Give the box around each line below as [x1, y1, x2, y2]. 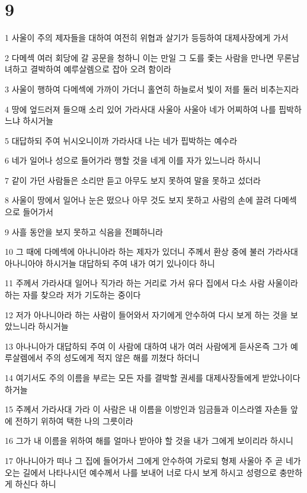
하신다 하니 [15, 478, 56, 490]
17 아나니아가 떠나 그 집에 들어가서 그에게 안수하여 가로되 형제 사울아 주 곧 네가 [5, 454, 301, 466]
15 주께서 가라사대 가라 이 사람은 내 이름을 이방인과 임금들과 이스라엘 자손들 [5, 403, 288, 415]
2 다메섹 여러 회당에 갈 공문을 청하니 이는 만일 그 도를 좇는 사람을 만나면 [5, 51, 274, 63]
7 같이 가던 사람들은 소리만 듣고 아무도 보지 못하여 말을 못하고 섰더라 [5, 174, 261, 186]
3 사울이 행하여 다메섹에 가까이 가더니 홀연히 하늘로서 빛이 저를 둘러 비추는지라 [5, 82, 299, 95]
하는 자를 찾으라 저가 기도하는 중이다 [5, 289, 141, 301]
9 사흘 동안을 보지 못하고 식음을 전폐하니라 [5, 225, 163, 238]
